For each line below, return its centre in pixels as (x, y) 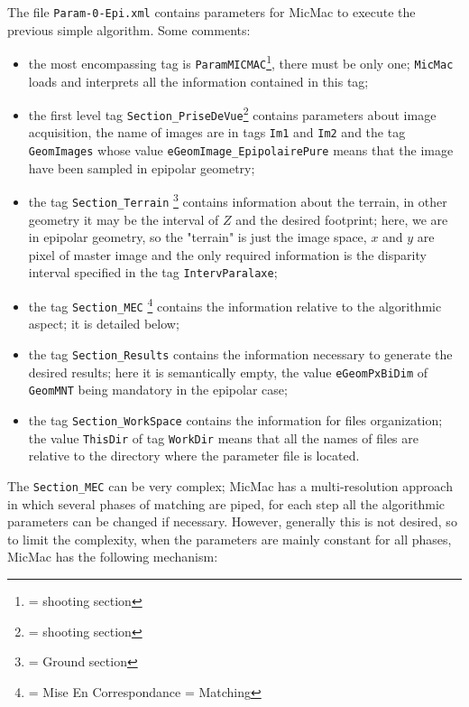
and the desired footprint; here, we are (342, 219)
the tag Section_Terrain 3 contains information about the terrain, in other (238, 200)
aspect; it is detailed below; (104, 324)
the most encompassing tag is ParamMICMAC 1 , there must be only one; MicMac (241, 62)
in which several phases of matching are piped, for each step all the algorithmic (226, 503)
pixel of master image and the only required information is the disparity (227, 254)
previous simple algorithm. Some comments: (129, 29)
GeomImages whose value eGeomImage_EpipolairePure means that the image (241, 150)
